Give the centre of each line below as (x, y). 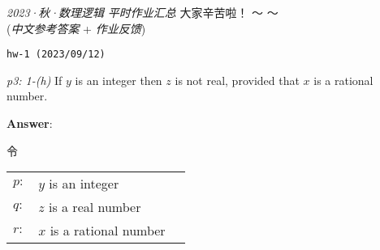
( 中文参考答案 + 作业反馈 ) (76, 28)
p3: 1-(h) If (35, 80)
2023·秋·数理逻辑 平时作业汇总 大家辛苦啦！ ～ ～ (142, 12)
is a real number (95, 207)
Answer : (30, 123)
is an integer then (119, 80)
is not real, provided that (237, 80)
